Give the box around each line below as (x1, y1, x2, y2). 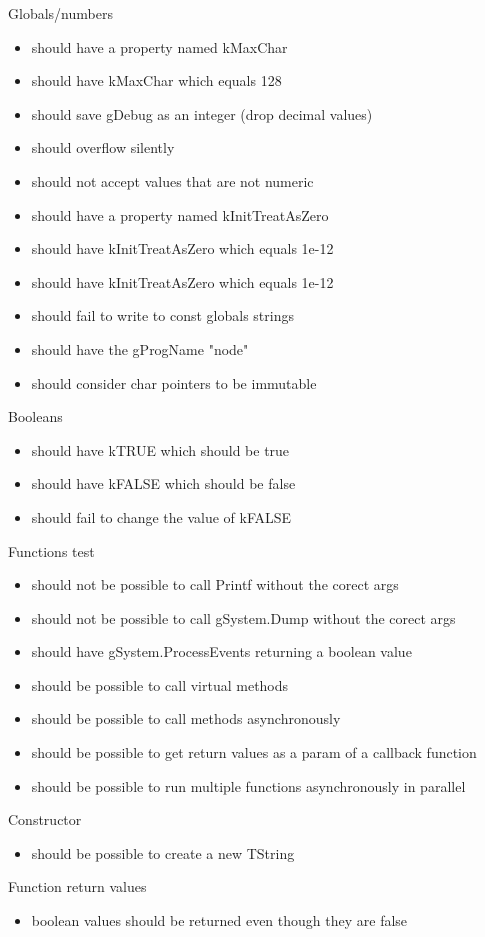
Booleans (8, 406, 63, 427)
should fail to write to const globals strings (31, 305, 294, 326)
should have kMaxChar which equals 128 (31, 70, 282, 91)
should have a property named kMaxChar (31, 36, 288, 57)
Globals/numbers (8, 3, 113, 23)
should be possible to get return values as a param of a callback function (31, 742, 477, 763)
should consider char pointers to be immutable (31, 372, 317, 393)
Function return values (8, 876, 147, 897)
